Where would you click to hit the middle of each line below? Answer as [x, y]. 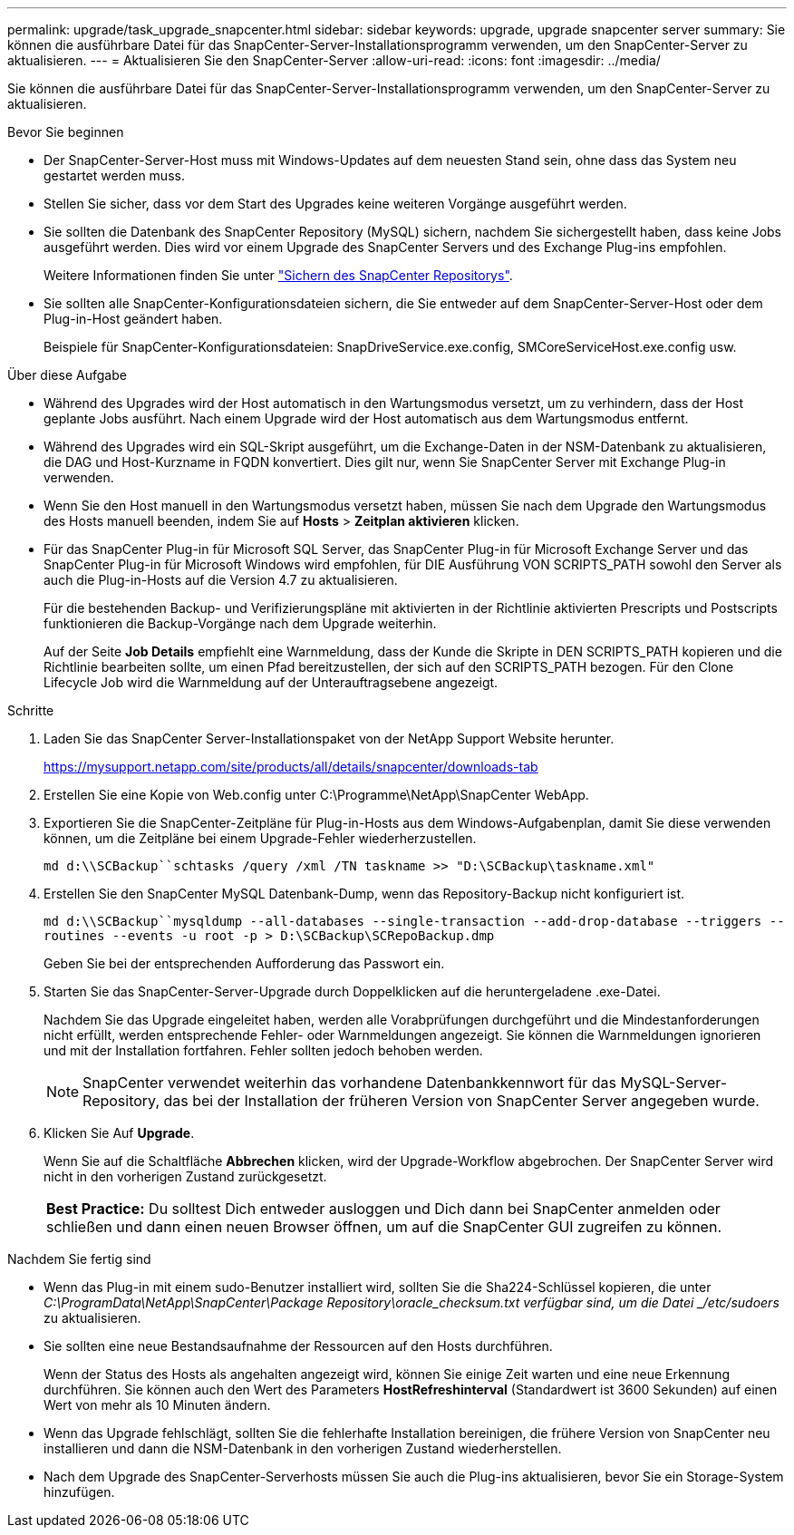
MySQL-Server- [674, 1083]
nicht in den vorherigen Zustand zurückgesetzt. [185, 1176]
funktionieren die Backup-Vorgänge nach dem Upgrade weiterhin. [240, 623]
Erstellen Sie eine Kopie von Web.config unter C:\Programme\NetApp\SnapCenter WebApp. [316, 795]
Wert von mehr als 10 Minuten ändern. [157, 1405]
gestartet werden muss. [114, 175]
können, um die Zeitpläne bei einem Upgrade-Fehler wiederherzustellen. [260, 838]
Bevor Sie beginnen [66, 132]
